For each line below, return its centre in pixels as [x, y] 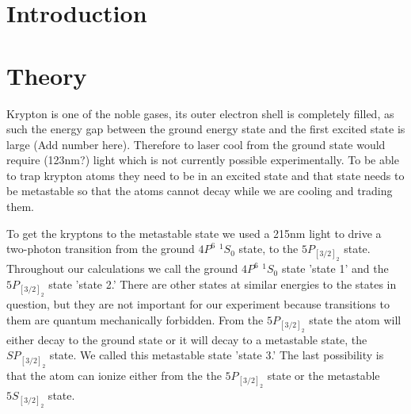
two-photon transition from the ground [101, 249]
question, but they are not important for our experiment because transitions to [198, 304]
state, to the [268, 249]
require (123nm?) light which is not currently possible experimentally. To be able [203, 160]
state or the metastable [323, 375]
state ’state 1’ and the [335, 268]
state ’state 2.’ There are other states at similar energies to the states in [223, 284]
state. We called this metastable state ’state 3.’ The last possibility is [217, 355]
